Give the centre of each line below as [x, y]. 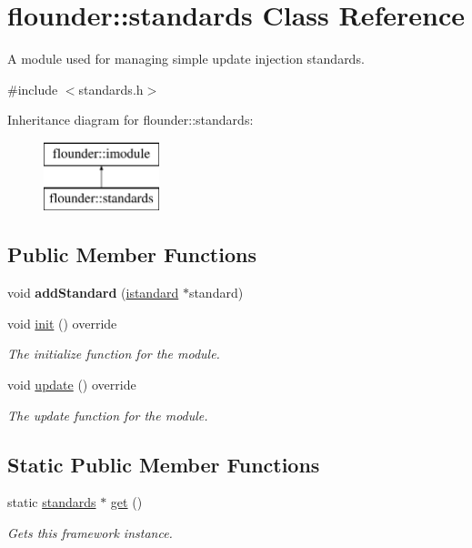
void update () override [72, 385]
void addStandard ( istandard [93, 293]
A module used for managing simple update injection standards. [186, 59]
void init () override [62, 323]
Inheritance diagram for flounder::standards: [131, 120]
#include [33, 89]
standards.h [111, 89]
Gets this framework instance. [90, 533]
